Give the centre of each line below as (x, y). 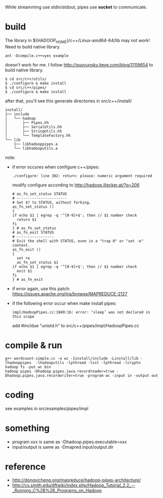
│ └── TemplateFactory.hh (38, 136)
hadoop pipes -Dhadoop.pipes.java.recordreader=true (60, 371)
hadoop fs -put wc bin (28, 367)
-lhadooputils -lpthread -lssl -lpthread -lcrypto (88, 362)
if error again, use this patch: (41, 289)
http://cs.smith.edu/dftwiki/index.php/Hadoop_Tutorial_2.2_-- (73, 485)
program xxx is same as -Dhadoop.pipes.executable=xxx (69, 442)
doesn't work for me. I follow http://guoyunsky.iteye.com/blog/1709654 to (79, 65)
